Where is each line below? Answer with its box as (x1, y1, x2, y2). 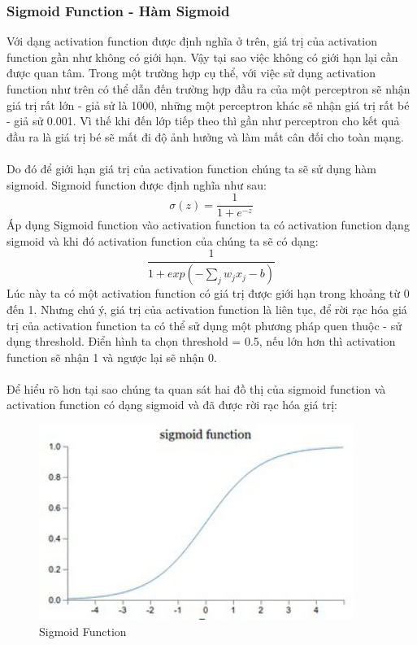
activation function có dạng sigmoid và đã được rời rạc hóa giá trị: (7, 396, 337, 413)
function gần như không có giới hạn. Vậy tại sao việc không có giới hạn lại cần (7, 48, 398, 65)
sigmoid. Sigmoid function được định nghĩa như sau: (7, 176, 267, 193)
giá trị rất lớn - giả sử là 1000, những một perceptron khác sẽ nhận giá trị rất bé (7, 96, 410, 113)
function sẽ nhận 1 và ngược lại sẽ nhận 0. (7, 348, 217, 365)
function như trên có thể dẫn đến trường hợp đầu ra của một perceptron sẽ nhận (7, 81, 410, 97)
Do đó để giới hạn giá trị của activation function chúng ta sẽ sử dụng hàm (7, 159, 377, 177)
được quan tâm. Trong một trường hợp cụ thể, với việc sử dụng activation (7, 64, 376, 81)
